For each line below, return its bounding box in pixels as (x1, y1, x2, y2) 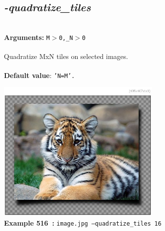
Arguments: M (4, 32, 50, 42)
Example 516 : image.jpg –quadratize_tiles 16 (4, 218, 162, 228)
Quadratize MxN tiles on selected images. (4, 51, 128, 61)
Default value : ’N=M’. (4, 70, 75, 80)
